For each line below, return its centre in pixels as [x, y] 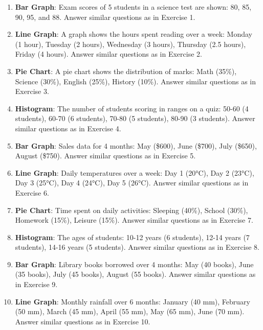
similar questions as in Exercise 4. [68, 128]
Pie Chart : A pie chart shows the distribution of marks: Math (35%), [126, 71]
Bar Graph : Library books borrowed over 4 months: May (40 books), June [134, 264]
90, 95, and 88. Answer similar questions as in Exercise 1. [105, 17]
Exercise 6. [32, 192]
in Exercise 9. [36, 284]
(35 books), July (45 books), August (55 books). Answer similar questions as [135, 274]
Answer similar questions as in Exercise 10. [83, 321]
